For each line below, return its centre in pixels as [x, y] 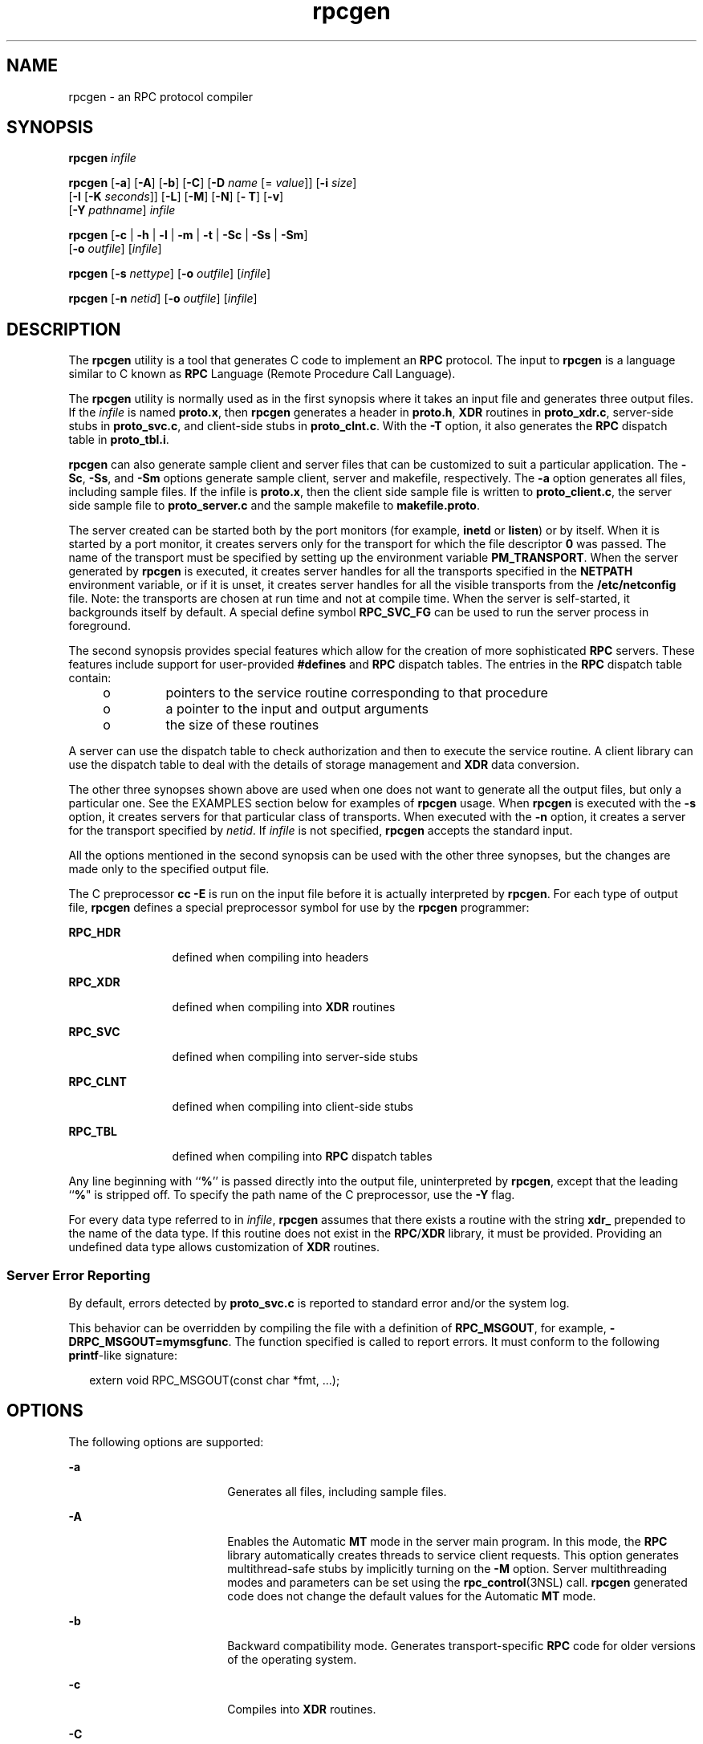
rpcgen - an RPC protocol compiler [161, 96]
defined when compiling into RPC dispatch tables [302, 1157]
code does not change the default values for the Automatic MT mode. [412, 1596]
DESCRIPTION [64, 329]
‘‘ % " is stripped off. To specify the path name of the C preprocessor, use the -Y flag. [292, 1195]
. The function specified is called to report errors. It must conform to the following [444, 1342]
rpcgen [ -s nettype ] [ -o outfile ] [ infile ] [170, 274]
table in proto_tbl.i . [119, 440]
